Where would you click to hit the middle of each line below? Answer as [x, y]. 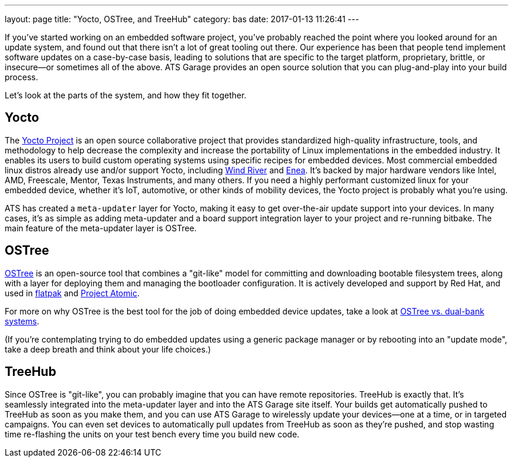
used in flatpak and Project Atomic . [72, 293]
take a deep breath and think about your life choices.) [108, 349]
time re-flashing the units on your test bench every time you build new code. [152, 434]
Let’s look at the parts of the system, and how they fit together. [126, 95]
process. [21, 77]
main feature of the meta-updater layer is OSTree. [101, 228]
